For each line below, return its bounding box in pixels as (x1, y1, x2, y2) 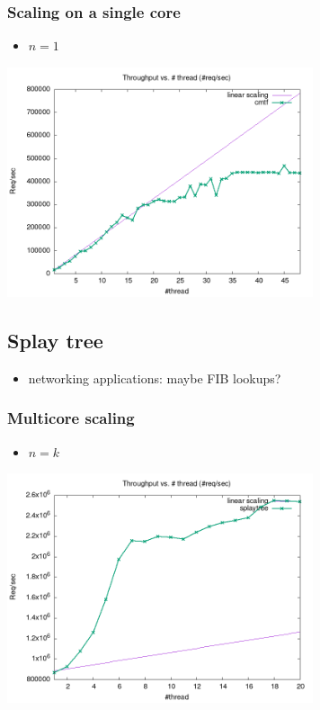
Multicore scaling (7, 407, 135, 429)
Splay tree (7, 326, 103, 354)
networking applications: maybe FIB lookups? (28, 368, 281, 387)
